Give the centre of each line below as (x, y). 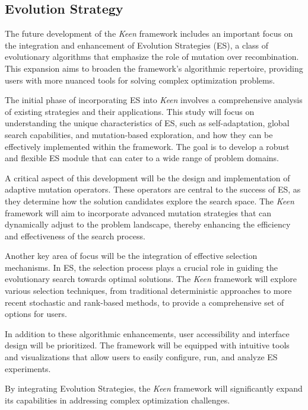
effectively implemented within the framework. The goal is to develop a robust (147, 146)
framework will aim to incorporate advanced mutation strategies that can (138, 212)
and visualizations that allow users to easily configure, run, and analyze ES (141, 357)
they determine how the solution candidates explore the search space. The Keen (150, 201)
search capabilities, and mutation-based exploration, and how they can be (139, 134)
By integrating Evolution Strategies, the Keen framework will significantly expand (154, 388)
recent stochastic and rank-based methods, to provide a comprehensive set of (145, 302)
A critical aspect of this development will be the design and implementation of (147, 177)
